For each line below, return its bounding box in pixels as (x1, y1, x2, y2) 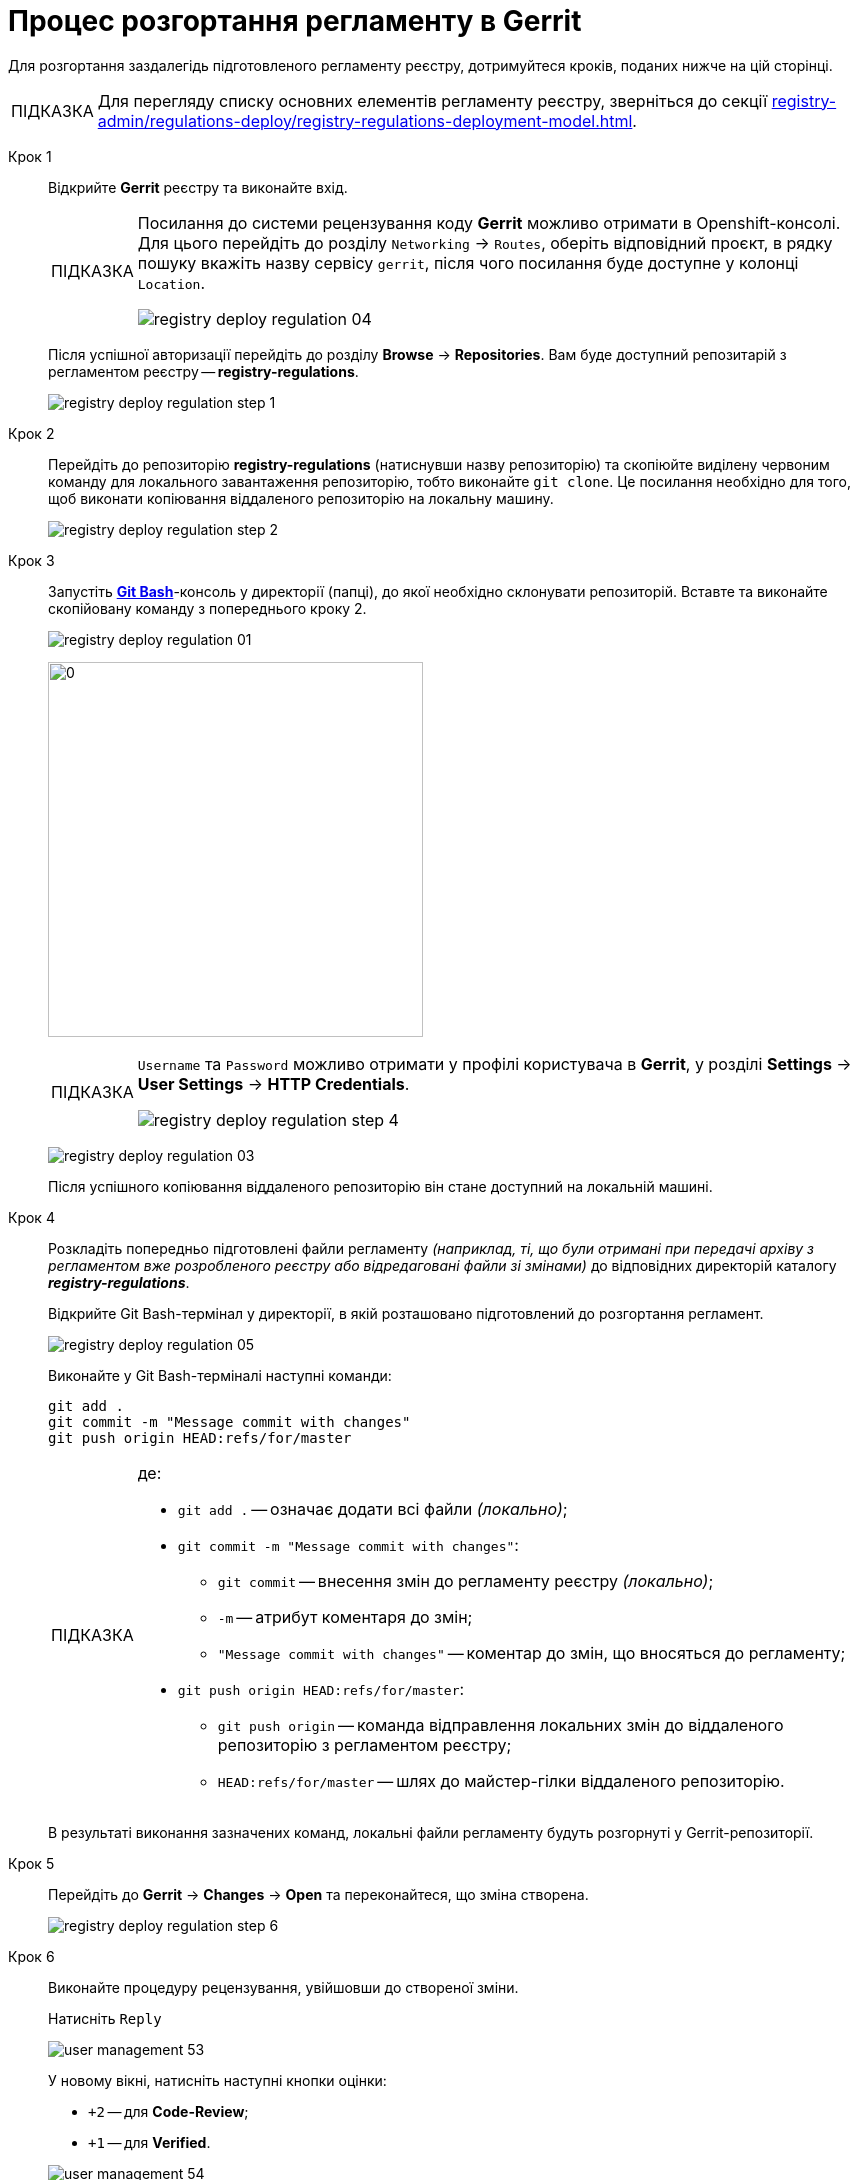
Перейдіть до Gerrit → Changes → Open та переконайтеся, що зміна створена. (48, 1885, 589, 1903)
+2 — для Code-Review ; (88, 2102, 249, 2120)
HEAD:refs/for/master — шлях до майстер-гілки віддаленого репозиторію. (217, 1770, 785, 1791)
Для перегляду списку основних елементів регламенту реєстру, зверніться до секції (97, 90, 768, 111)
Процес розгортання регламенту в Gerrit (8, 4, 582, 38)
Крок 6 (8, 1947, 55, 1965)
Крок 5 (8, 1854, 55, 1872)
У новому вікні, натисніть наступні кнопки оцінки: (48, 2071, 387, 2089)
